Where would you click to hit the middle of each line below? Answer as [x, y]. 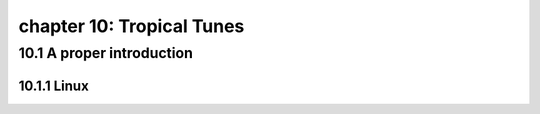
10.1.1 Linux [53, 85]
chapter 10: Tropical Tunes [131, 26]
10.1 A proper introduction [106, 53]
